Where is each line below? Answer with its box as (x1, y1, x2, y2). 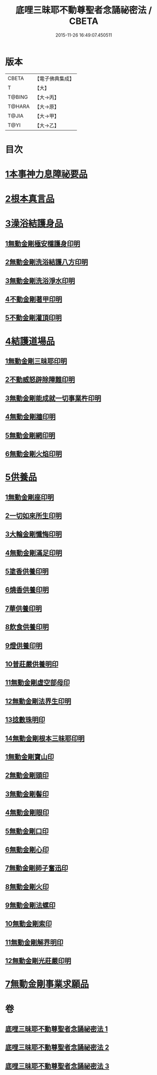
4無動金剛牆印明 (5, 413, 56, 421)
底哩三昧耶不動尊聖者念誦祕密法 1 (5, 1025, 108, 1034)
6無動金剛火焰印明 (5, 449, 62, 458)
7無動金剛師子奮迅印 (5, 864, 68, 873)
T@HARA (7, 103, 30, 110)
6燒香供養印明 (5, 586, 49, 594)
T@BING (7, 93, 28, 100)
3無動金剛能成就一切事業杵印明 (5, 394, 101, 402)
